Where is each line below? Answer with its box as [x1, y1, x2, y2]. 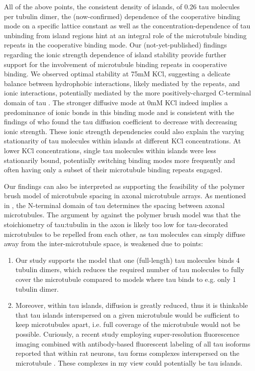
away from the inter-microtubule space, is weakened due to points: [4, 238, 203, 249]
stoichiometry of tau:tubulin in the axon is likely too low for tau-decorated [4, 219, 228, 230]
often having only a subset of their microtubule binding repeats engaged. [4, 164, 223, 175]
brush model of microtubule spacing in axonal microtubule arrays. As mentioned [4, 190, 246, 201]
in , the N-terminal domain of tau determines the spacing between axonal [4, 200, 225, 210]
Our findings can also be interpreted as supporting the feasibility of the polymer [4, 181, 245, 191]
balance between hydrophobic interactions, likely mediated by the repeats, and [4, 78, 240, 88]
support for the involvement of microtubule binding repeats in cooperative [4, 59, 227, 69]
